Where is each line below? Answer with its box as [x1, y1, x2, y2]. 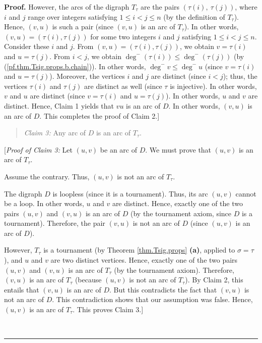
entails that [4, 284, 39, 295]
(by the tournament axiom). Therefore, [114, 264, 234, 275]
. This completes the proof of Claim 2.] [39, 110, 160, 121]
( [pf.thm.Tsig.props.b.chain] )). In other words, [4, 61, 146, 71]
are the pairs [140, 2, 180, 12]
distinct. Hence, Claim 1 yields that [4, 100, 114, 111]
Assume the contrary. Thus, [4, 171, 90, 181]
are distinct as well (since [84, 80, 162, 91]
